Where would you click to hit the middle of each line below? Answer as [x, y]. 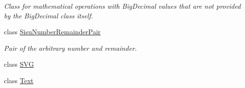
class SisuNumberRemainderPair [52, 32]
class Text [19, 80]
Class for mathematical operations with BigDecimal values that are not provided [122, 6]
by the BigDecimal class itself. [49, 15]
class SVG [19, 64]
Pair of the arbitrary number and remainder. [70, 48]
